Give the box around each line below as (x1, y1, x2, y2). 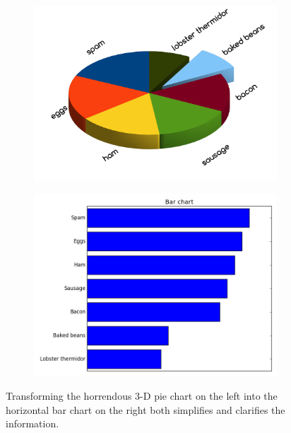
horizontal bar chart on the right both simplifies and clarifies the (6, 402, 285, 417)
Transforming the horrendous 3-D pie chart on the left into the (6, 388, 278, 403)
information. (6, 416, 59, 431)
